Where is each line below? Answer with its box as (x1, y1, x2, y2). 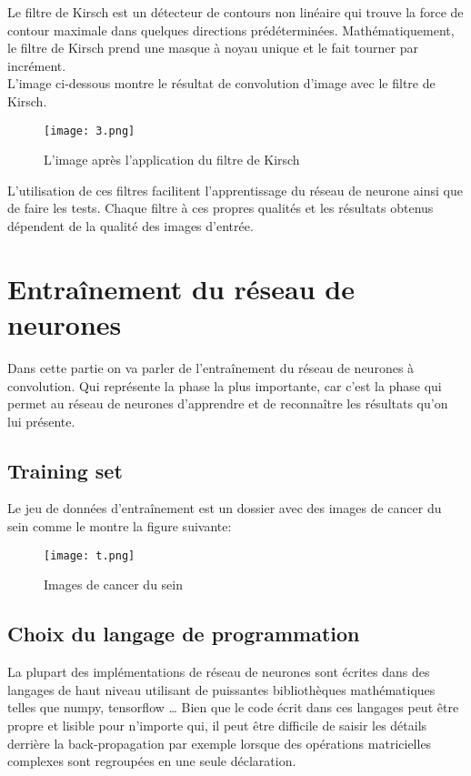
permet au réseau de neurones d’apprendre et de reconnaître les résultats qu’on (7, 394, 448, 413)
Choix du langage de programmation (7, 620, 360, 648)
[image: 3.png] (44, 124, 135, 137)
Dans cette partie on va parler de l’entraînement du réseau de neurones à (7, 358, 415, 377)
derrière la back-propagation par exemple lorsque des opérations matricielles (7, 733, 432, 752)
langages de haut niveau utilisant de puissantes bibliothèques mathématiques (7, 680, 436, 699)
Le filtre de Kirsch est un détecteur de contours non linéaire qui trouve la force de (7, 3, 464, 21)
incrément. (7, 55, 66, 75)
